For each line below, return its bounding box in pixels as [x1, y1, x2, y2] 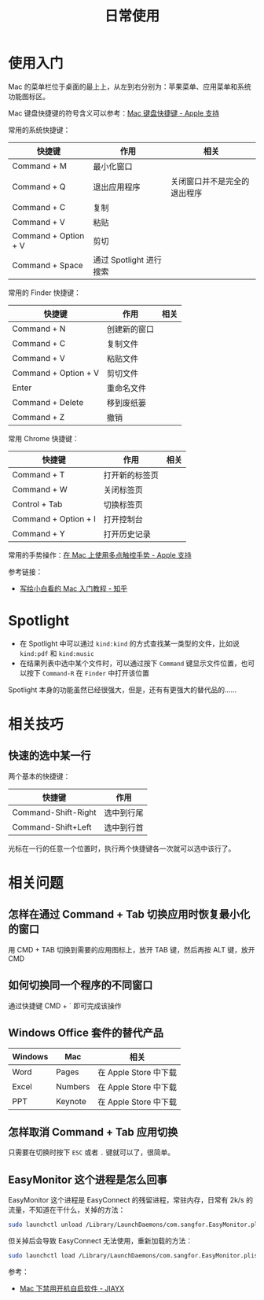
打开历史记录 [103, 528, 151, 540]
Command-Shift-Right [12, 807, 97, 818]
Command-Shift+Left [12, 821, 92, 832]
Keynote [56, 1096, 86, 1107]
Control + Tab [12, 499, 63, 510]
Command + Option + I [12, 513, 96, 524]
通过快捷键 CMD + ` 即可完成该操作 [8, 1000, 122, 1011]
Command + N [12, 323, 66, 334]
